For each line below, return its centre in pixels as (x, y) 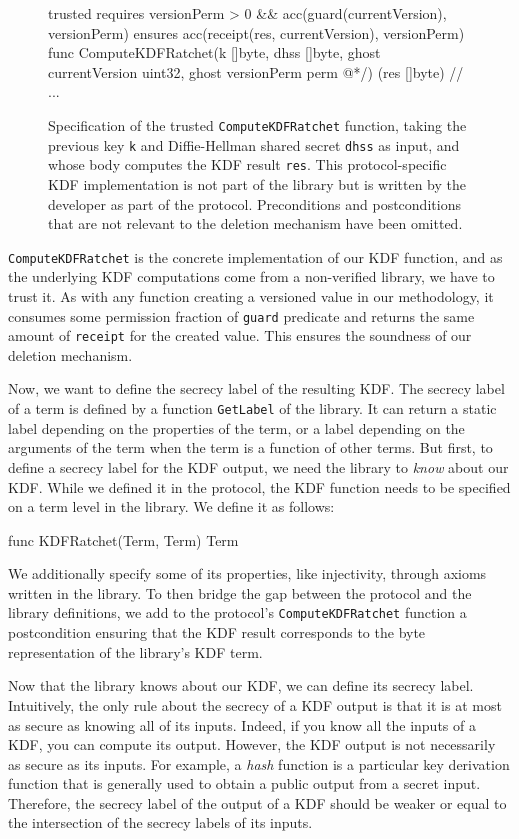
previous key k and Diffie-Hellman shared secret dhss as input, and (254, 144)
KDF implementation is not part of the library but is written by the (257, 183)
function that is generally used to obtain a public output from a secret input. (244, 783)
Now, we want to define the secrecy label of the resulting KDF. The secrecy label (256, 388)
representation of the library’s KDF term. (135, 651)
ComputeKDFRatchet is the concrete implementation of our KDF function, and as (255, 256)
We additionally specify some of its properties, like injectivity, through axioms (247, 573)
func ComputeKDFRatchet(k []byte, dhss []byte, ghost (214, 52)
